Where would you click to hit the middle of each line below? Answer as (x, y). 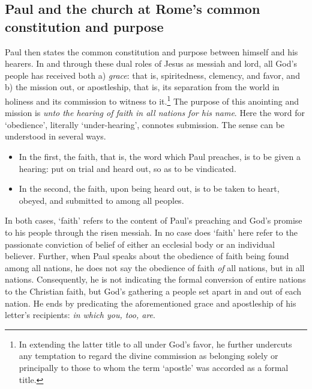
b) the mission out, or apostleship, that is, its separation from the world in (142, 87)
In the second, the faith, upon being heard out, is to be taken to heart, (149, 188)
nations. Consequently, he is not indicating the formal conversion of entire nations (155, 279)
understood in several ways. (55, 136)
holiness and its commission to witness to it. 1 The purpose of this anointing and (152, 100)
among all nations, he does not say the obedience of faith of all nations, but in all (155, 267)
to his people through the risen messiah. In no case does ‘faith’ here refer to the (151, 232)
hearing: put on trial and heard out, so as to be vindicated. (127, 168)
